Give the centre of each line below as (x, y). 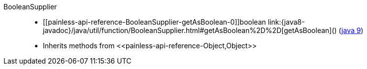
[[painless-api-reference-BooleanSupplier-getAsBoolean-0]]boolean (154, 22)
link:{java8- (286, 22)
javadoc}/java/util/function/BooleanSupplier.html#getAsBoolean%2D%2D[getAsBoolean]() (190, 30)
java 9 (351, 30)
